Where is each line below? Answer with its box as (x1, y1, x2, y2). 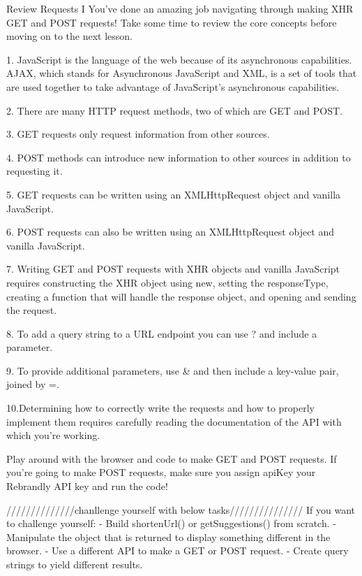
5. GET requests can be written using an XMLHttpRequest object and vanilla (6, 187, 341, 201)
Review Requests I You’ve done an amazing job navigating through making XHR (6, 1, 354, 15)
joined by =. (6, 377, 59, 391)
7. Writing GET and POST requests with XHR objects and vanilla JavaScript (6, 261, 340, 276)
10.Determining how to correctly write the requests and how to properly (6, 401, 315, 415)
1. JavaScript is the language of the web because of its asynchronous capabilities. (6, 52, 352, 66)
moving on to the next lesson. (6, 29, 133, 43)
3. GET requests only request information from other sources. (6, 127, 270, 141)
